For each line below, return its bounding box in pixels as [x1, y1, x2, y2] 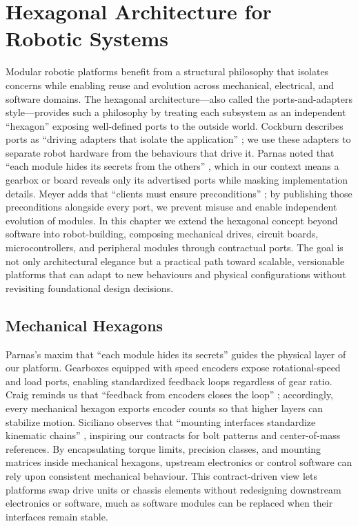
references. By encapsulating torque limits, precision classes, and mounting [6, 441, 321, 456]
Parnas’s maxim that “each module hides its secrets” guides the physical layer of [6, 347, 346, 361]
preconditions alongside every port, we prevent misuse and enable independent [6, 199, 337, 214]
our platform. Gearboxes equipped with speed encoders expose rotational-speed [6, 360, 341, 375]
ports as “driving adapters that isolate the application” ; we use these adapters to [6, 132, 351, 146]
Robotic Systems [6, 24, 169, 52]
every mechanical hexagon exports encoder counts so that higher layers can [6, 400, 324, 415]
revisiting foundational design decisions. [6, 280, 174, 295]
